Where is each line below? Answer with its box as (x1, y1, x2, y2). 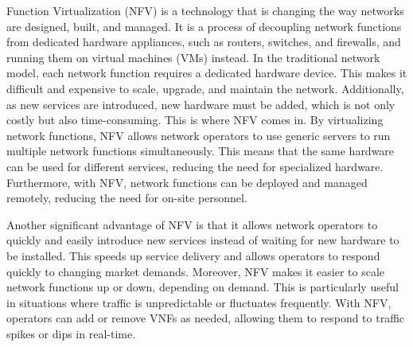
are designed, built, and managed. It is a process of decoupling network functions (6, 18, 402, 34)
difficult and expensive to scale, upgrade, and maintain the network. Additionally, (6, 80, 404, 96)
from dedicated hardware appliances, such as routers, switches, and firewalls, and (6, 33, 401, 50)
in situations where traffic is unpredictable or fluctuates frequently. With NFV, (6, 294, 392, 310)
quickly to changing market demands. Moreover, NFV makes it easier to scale (6, 263, 385, 279)
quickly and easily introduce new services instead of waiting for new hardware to (6, 232, 399, 248)
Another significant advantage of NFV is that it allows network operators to (6, 216, 378, 232)
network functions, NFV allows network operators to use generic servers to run (6, 127, 391, 143)
